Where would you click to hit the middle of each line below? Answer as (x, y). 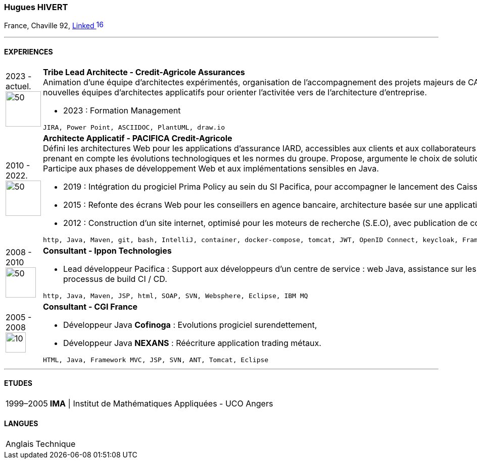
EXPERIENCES (29, 51)
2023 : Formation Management (122, 110)
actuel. (18, 86)
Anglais (20, 444)
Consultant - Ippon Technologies (107, 250)
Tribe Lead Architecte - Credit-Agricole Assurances (144, 72)
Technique (56, 444)
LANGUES (21, 424)
